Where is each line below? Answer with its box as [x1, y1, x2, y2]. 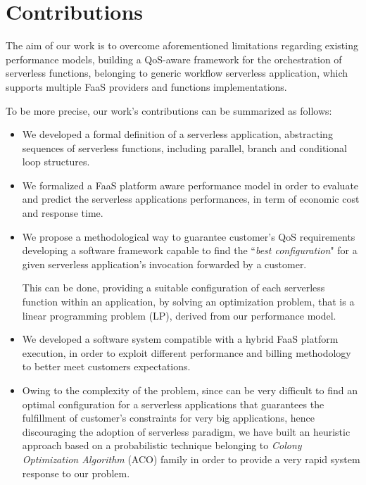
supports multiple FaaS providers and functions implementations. [6, 79, 287, 94]
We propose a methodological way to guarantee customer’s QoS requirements [22, 229, 355, 244]
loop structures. [22, 154, 90, 169]
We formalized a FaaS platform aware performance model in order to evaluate [22, 177, 359, 192]
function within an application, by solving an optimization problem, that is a [22, 294, 355, 309]
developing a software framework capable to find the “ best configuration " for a [22, 243, 358, 258]
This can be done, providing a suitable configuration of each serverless [22, 280, 325, 295]
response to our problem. [22, 465, 130, 480]
